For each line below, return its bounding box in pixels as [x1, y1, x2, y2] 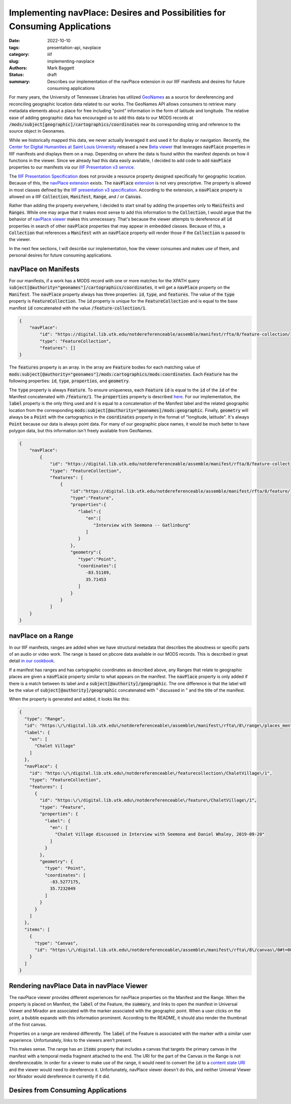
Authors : [9, 65, 28, 70]
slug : [9, 58, 19, 64]
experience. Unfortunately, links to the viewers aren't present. [9, 1037, 133, 1043]
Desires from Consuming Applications [9, 1086, 127, 1094]
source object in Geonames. [9, 128, 65, 134]
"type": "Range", [24, 716, 65, 721]
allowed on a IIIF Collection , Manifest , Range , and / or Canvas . [9, 193, 143, 199]
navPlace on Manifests [9, 265, 80, 273]
